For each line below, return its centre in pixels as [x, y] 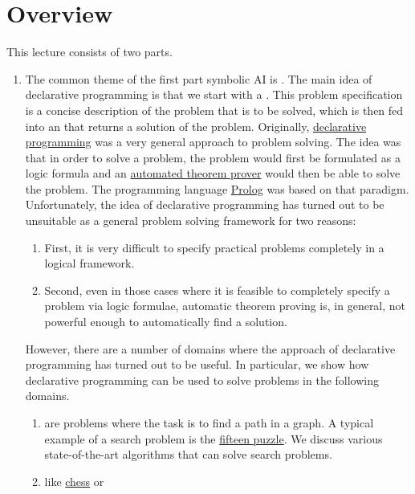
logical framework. [90, 263]
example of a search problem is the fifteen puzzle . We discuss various [214, 438]
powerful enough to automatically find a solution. [166, 322]
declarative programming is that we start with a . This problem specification [214, 94]
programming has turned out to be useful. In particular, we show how [197, 364]
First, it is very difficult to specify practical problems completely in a [214, 247]
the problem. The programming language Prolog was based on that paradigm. [217, 188]
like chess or [74, 481]
